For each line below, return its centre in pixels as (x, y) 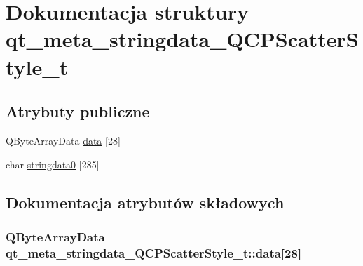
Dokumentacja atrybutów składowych (145, 202)
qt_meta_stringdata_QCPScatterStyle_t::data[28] (154, 252)
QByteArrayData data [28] (63, 140)
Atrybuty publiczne (78, 111)
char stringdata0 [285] (53, 164)
